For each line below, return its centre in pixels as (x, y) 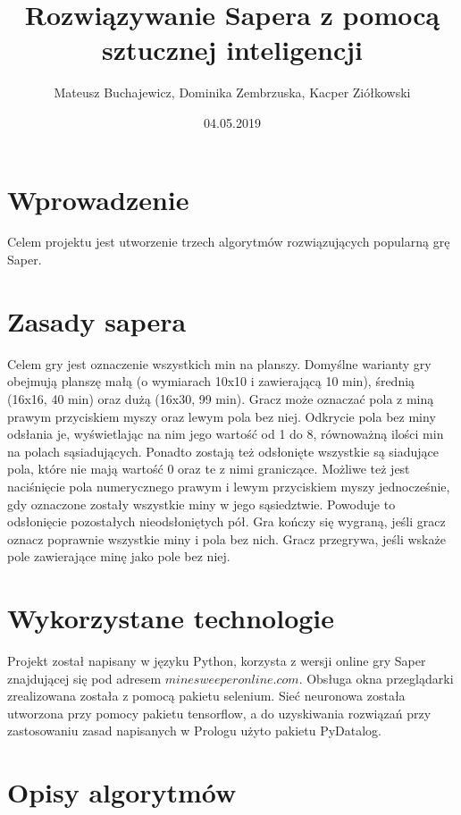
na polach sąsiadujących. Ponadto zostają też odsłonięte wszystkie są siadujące (223, 451)
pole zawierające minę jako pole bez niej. (119, 556)
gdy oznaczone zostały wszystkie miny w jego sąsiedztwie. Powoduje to (201, 504)
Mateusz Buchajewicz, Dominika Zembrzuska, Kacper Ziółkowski (232, 92)
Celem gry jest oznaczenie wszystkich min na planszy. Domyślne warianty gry (219, 363)
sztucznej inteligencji (232, 50)
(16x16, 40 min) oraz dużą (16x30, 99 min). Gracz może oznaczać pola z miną (221, 398)
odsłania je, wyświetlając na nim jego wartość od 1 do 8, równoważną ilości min (226, 434)
